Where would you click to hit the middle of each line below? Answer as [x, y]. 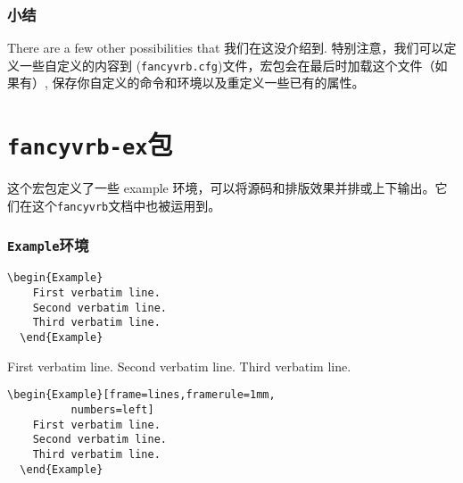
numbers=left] [112, 409]
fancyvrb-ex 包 [90, 144]
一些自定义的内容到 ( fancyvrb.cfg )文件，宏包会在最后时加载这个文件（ [227, 65]
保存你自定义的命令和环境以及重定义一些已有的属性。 [208, 83]
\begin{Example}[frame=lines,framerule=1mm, [141, 395]
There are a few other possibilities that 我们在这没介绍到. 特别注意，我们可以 [226, 48]
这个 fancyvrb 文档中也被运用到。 [126, 205]
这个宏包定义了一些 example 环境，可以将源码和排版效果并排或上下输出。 [221, 188]
